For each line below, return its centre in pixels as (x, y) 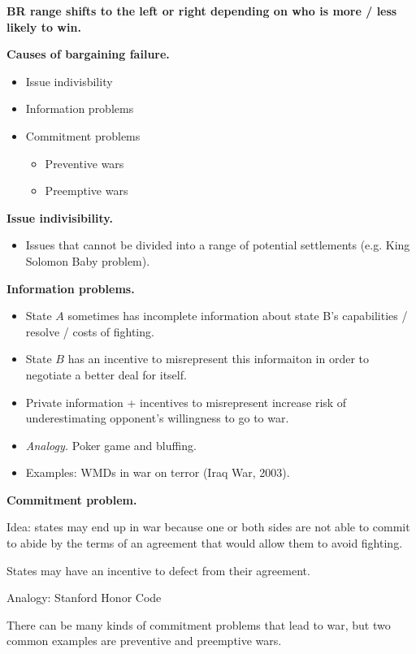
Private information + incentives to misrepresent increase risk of (186, 402)
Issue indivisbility (69, 81)
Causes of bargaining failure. (88, 54)
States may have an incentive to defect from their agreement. (158, 570)
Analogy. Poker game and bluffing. (111, 445)
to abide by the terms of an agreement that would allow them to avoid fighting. (205, 543)
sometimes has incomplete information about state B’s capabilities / (238, 316)
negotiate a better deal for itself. (106, 374)
